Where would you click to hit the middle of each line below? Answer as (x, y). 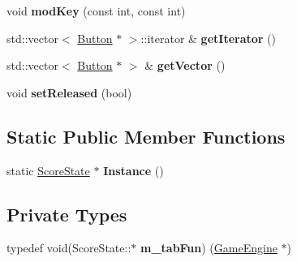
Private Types (67, 214)
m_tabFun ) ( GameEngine (209, 248)
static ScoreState (48, 170)
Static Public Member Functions (146, 136)
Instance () (133, 170)
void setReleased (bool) (69, 92)
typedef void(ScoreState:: (69, 248)
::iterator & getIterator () (208, 38)
